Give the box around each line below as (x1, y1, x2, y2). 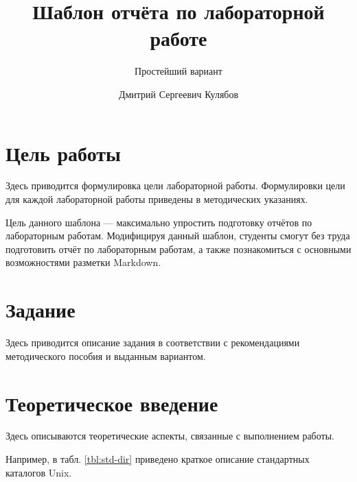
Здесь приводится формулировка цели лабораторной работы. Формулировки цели (5, 178, 345, 193)
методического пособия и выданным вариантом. (5, 348, 206, 363)
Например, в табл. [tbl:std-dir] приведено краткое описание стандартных (5, 452, 310, 466)
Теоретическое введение (5, 389, 218, 417)
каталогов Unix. (5, 465, 72, 479)
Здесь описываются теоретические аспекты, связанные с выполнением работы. (5, 429, 334, 443)
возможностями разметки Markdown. (5, 255, 161, 269)
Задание (5, 296, 76, 324)
